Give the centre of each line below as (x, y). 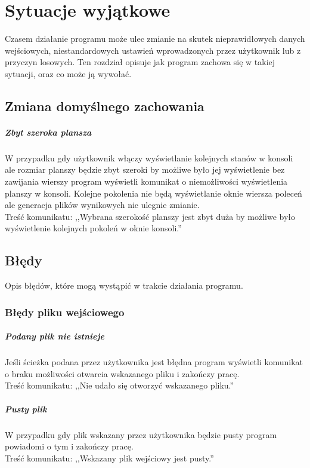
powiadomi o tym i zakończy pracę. (69, 446)
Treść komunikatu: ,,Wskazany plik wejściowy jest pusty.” (109, 458)
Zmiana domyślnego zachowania (105, 105)
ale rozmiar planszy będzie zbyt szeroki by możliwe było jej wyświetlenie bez (145, 169)
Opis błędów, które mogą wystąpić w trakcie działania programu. (124, 285)
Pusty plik (26, 409)
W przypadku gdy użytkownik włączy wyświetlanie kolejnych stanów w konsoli (149, 157)
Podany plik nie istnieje (55, 336)
